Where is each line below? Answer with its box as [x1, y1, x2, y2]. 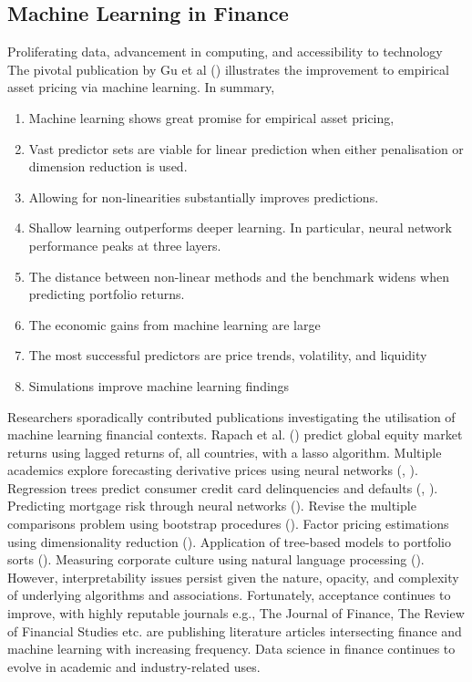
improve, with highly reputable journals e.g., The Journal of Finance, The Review [7, 604, 465, 623]
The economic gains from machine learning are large [28, 315, 321, 334]
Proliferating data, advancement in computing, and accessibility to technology [7, 42, 443, 61]
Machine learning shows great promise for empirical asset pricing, [28, 108, 395, 127]
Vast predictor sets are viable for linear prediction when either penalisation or [28, 139, 464, 158]
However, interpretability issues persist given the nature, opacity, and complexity [7, 567, 459, 586]
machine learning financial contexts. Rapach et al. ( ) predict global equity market [7, 425, 463, 444]
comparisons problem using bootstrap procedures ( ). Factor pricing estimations [7, 514, 449, 533]
